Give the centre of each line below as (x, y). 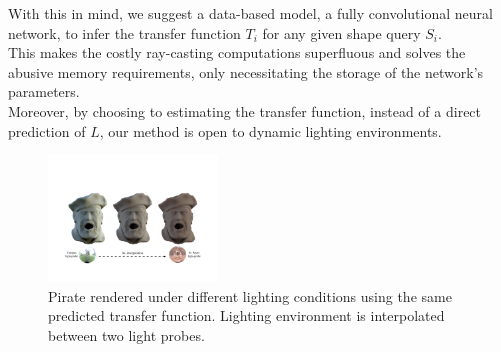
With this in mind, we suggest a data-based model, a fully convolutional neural (250, 13)
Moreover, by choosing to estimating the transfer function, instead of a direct (245, 110)
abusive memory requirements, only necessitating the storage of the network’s (246, 71)
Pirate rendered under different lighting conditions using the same (250, 295)
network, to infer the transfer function (124, 32)
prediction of (47, 130)
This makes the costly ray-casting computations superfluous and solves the (237, 52)
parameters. (44, 91)
